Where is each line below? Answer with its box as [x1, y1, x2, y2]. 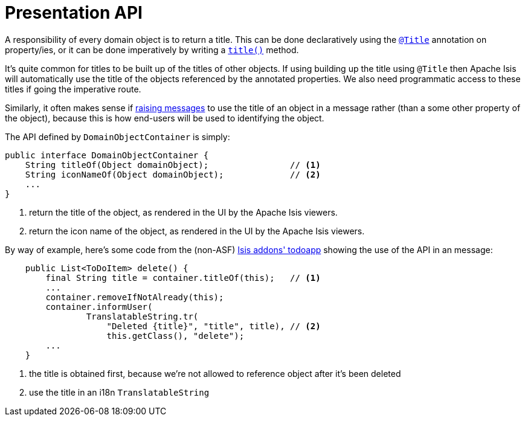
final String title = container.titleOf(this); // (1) [45, 272, 321, 283]
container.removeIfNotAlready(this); [45, 292, 224, 302]
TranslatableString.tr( [86, 311, 199, 321]
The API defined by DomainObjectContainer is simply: [5, 131, 230, 142]
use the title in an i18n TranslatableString [29, 387, 210, 397]
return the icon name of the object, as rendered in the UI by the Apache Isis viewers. [29, 225, 365, 236]
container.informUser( [45, 301, 153, 312]
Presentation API [5, 2, 143, 23]
